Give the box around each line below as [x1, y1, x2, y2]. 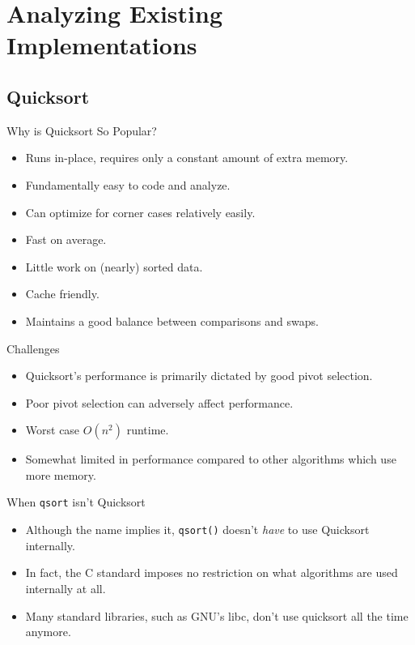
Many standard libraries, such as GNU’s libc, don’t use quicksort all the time [25, 607, 409, 624]
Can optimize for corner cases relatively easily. [25, 203, 256, 220]
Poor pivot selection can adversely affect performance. [25, 394, 294, 411]
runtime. [126, 421, 169, 438]
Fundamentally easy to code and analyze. [25, 176, 231, 193]
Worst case [25, 421, 80, 438]
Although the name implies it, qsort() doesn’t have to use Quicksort [25, 521, 370, 538]
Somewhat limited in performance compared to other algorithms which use [25, 451, 396, 468]
